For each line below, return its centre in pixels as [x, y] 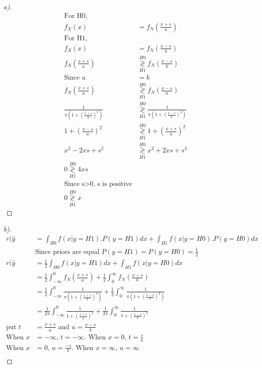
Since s [74, 184]
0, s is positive [111, 184]
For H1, [76, 38]
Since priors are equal [67, 252]
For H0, [76, 16]
